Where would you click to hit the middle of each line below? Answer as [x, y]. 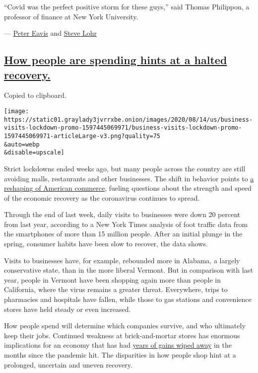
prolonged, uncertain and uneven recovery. [68, 364]
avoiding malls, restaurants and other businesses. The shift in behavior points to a [129, 178]
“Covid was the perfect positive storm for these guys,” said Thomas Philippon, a [127, 6]
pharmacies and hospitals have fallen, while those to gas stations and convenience [128, 299]
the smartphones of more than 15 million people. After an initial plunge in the [123, 234]
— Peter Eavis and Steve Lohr [51, 33]
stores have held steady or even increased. [67, 309]
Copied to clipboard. [35, 95]
